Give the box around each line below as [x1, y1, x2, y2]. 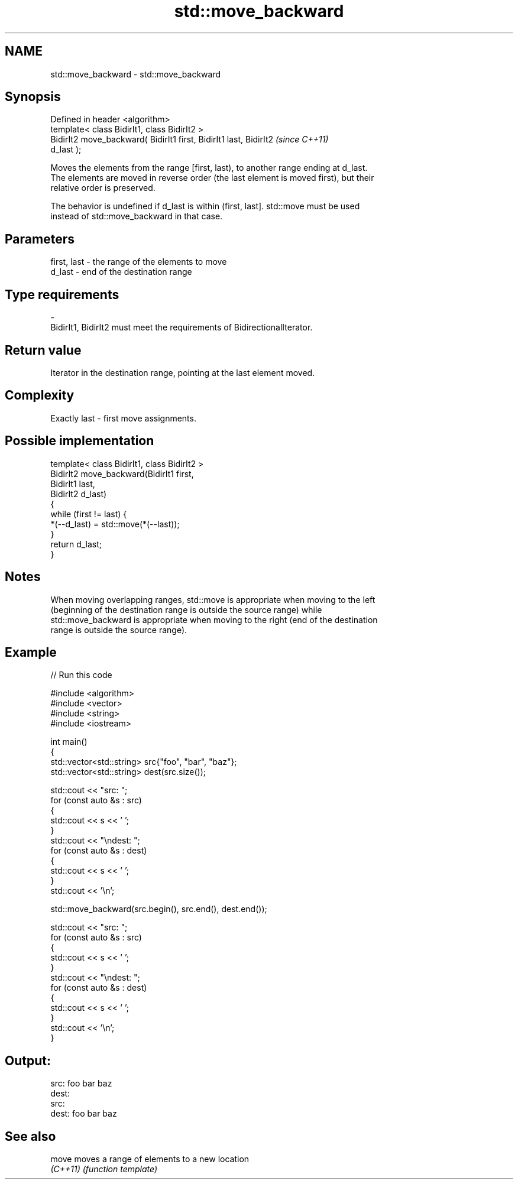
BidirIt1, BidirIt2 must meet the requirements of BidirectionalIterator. [50, 322, 313, 333]
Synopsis [5, 89, 61, 105]
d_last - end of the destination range [50, 267, 192, 277]
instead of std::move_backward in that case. [50, 211, 223, 222]
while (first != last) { [50, 508, 127, 519]
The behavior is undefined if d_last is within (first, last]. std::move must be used [50, 201, 360, 212]
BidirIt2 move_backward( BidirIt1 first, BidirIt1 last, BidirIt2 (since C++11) [50, 134, 329, 145]
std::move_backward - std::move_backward [50, 69, 221, 79]
